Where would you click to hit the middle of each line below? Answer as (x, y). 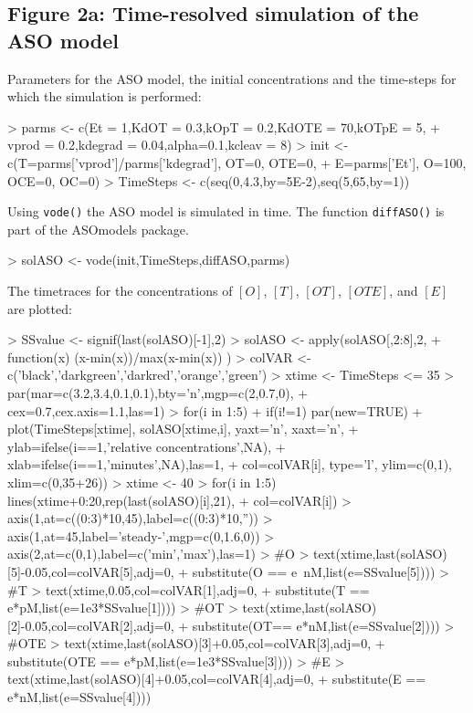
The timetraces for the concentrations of (120, 290)
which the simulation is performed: (105, 96)
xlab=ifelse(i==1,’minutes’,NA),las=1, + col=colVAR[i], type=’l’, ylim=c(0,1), (230, 464)
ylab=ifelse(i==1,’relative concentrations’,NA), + (147, 446)
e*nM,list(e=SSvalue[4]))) (79, 697)
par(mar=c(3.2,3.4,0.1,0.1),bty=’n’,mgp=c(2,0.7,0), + (158, 392)
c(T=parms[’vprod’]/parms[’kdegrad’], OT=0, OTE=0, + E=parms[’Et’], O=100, (237, 162)
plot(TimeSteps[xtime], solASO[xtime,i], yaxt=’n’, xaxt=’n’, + (183, 429)
